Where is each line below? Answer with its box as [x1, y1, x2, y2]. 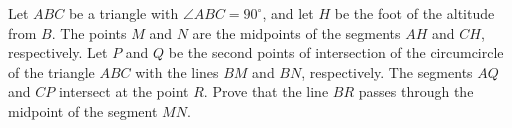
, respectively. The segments [301, 61, 473, 82]
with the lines [135, 61, 219, 82]
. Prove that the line [203, 81, 329, 102]
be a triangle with [68, 3, 179, 23]
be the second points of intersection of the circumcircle [168, 42, 504, 63]
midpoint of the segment [8, 100, 158, 121]
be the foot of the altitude [334, 3, 495, 23]
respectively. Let [8, 42, 108, 63]
